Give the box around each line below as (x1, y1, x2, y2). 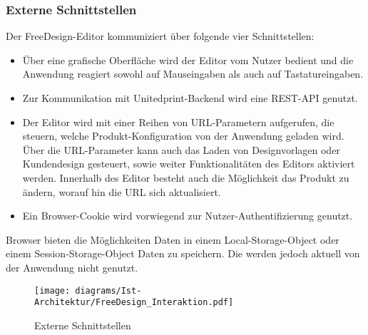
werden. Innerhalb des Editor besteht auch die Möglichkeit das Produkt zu (22, 170, 349, 185)
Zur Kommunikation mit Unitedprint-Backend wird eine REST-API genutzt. (22, 91, 358, 105)
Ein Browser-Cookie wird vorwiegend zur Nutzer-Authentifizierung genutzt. (22, 208, 353, 223)
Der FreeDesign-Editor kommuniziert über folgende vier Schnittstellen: (6, 29, 315, 43)
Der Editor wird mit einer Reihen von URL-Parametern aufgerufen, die (22, 114, 334, 129)
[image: (34, 285, 71, 296)
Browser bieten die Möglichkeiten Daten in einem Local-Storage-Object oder (6, 232, 339, 247)
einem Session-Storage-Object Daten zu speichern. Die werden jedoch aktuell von (6, 246, 360, 261)
